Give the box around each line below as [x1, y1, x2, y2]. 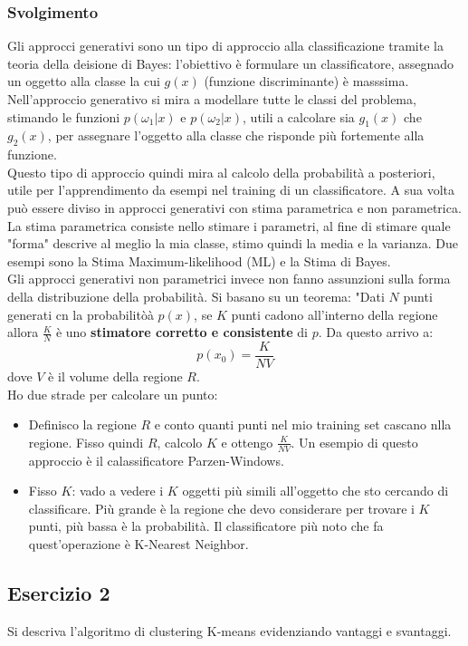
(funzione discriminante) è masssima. [204, 72, 409, 91]
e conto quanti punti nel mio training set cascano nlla [154, 415, 452, 434]
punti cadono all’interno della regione [231, 304, 438, 323]
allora [7, 323, 39, 342]
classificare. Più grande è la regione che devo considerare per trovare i [28, 498, 415, 517]
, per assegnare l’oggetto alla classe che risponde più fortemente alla [47, 126, 425, 145]
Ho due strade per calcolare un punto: [7, 384, 218, 403]
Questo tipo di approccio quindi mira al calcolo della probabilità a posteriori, [7, 162, 435, 181]
